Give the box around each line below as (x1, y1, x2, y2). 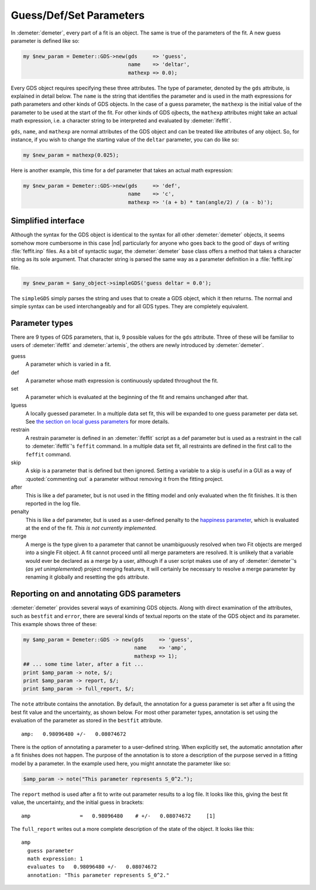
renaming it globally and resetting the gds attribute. (25, 573, 149, 580)
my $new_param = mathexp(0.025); (23, 152, 119, 159)
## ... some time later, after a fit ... (23, 661, 144, 668)
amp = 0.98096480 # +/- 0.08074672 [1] (21, 812, 216, 819)
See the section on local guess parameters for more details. (25, 418, 170, 425)
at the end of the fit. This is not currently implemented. (25, 524, 157, 532)
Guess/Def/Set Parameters (11, 9, 145, 22)
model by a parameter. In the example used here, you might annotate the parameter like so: (11, 760, 231, 767)
